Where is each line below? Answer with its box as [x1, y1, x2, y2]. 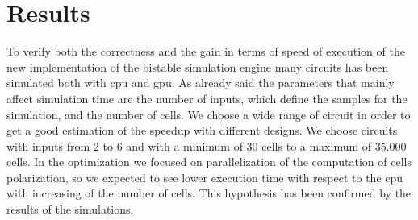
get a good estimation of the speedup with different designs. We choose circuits [6, 122, 398, 139]
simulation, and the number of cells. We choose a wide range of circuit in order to [6, 106, 411, 122]
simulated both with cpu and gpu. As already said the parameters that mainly [6, 74, 395, 91]
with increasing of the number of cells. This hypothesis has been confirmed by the [6, 185, 412, 201]
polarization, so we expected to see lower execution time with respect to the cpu [6, 168, 403, 185]
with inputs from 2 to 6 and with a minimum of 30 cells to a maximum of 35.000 [6, 137, 407, 154]
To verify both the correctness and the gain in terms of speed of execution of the [6, 43, 405, 60]
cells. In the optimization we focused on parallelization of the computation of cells [6, 153, 412, 170]
